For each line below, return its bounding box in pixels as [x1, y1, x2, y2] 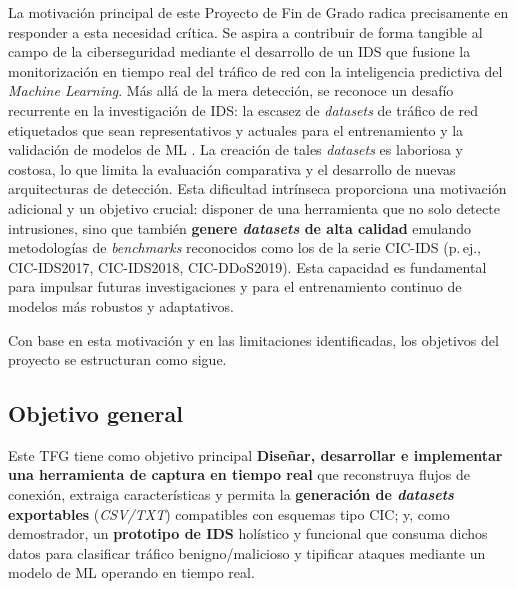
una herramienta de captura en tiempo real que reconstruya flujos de [8, 464, 471, 485]
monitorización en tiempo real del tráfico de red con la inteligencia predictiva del [8, 60, 503, 81]
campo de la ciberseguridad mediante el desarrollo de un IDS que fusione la [8, 41, 471, 62]
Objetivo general [8, 398, 183, 429]
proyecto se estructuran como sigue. [8, 349, 227, 370]
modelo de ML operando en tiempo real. [8, 562, 255, 583]
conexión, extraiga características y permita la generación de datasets [8, 484, 454, 505]
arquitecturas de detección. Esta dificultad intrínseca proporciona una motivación [8, 178, 507, 199]
